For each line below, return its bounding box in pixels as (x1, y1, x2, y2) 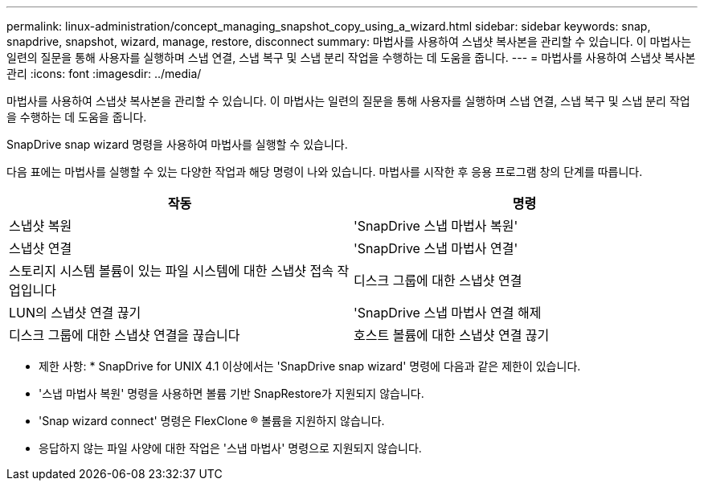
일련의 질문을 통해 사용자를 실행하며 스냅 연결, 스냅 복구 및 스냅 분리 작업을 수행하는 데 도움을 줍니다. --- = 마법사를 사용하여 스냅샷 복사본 (6, 51, 696, 64)
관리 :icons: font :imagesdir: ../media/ (6, 67, 202, 80)
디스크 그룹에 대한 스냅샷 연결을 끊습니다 (9, 327, 240, 343)
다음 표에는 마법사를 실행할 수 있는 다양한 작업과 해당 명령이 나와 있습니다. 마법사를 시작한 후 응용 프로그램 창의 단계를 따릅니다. (6, 165, 643, 178)
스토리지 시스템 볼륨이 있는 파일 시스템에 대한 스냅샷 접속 (9, 263, 334, 279)
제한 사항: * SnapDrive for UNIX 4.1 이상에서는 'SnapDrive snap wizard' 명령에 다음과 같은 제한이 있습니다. (39, 359, 581, 373)
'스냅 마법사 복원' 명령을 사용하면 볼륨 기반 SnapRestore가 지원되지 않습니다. (39, 387, 424, 400)
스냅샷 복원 (9, 218, 72, 234)
